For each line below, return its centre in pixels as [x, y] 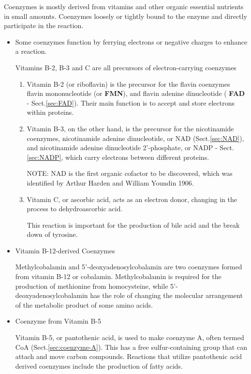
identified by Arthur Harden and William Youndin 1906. [110, 182]
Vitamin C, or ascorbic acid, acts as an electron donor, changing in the [132, 199]
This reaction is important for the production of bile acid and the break [133, 225]
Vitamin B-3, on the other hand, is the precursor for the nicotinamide [130, 128]
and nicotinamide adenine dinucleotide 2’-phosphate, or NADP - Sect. [130, 148]
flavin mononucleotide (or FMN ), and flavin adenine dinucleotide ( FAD [136, 93]
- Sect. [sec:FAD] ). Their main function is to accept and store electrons [131, 102]
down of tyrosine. [52, 234]
